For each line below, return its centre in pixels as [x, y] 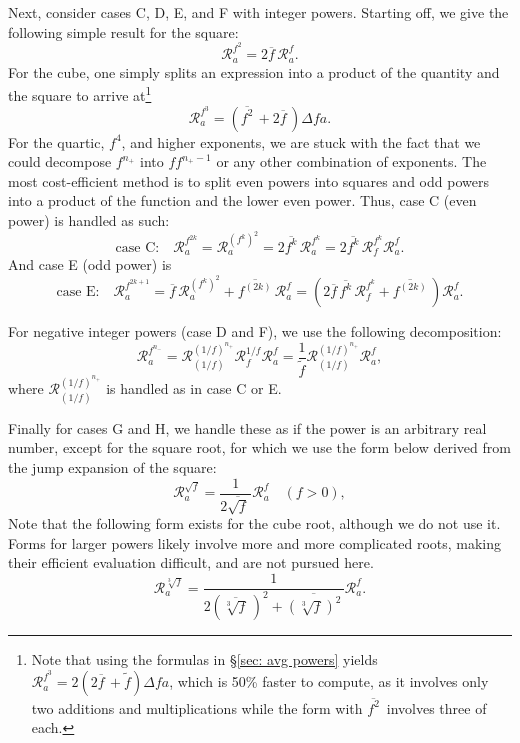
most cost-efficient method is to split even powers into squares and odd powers [248, 180]
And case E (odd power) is [90, 264]
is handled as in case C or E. [194, 388]
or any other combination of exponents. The [351, 161]
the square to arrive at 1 [80, 93]
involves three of [436, 707]
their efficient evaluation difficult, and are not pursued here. [191, 562]
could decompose [60, 161]
